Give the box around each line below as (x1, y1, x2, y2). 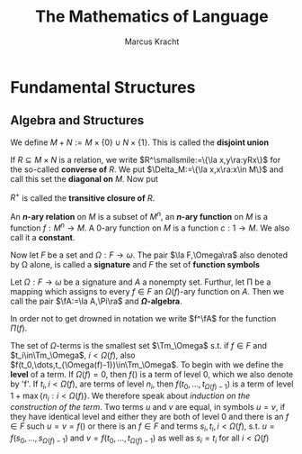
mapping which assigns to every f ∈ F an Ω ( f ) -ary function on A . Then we (10, 286, 285, 296)
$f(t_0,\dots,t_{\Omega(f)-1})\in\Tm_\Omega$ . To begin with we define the (10, 359, 284, 370)
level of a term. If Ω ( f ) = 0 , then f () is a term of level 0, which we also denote (10, 368, 294, 379)
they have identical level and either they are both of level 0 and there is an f (10, 412, 289, 422)
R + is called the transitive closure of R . (10, 191, 155, 204)
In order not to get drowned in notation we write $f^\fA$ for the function (10, 313, 277, 323)
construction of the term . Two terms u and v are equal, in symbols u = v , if (10, 402, 286, 413)
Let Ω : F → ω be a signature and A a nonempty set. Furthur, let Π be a (10, 277, 271, 287)
